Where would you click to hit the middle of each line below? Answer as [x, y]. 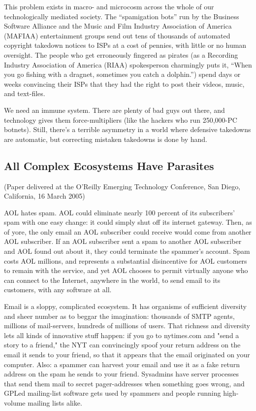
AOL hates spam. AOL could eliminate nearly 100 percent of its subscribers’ [119, 212]
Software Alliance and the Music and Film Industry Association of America [118, 26]
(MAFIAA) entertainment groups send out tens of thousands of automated [117, 35]
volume [15, 402]
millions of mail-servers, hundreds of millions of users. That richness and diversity [127, 325]
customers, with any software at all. [58, 290]
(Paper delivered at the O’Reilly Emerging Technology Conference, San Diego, [122, 186]
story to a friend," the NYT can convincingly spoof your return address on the [122, 345]
